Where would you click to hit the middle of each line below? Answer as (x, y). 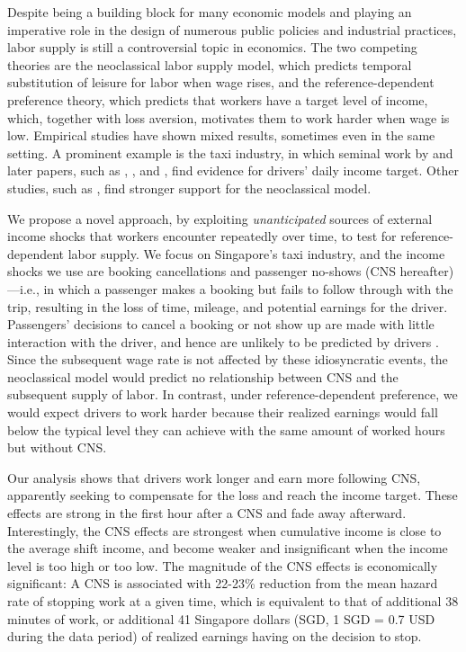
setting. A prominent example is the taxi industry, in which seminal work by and (230, 152)
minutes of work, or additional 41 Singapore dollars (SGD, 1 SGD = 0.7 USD (221, 618)
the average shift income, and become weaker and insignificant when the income (228, 548)
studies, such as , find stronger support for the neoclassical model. (189, 188)
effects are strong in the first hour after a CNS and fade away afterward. (207, 513)
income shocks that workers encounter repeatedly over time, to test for (202, 236)
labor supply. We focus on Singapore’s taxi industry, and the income (256, 253)
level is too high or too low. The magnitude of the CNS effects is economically (223, 565)
